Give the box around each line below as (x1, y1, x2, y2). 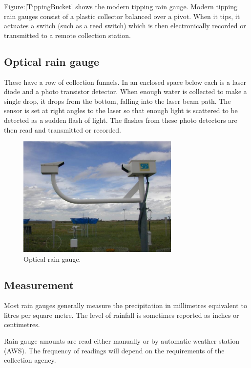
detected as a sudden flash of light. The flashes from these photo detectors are (4, 115, 237, 125)
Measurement (4, 277, 74, 292)
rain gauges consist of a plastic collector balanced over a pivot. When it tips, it (4, 11, 240, 21)
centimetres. (4, 319, 40, 329)
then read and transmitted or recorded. (4, 124, 121, 135)
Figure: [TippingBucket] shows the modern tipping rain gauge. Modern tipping (4, 1, 237, 11)
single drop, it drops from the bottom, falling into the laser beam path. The (4, 96, 231, 106)
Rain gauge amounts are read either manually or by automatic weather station (4, 336, 239, 346)
